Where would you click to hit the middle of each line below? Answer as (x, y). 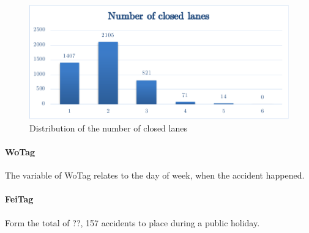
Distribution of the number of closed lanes (108, 128)
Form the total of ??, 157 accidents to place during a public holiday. (132, 222)
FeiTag (19, 199)
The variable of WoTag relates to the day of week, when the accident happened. (155, 175)
